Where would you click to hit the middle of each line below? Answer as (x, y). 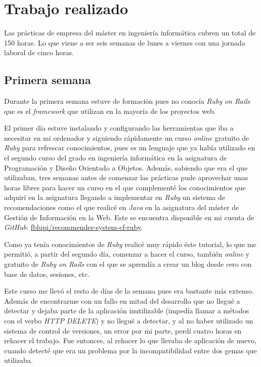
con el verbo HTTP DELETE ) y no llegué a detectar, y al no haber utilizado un (129, 320)
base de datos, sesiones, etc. (47, 274)
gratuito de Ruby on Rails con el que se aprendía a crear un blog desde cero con (128, 264)
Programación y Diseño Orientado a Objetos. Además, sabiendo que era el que (126, 167)
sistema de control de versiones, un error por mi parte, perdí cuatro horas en (123, 330)
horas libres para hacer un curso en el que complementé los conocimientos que (125, 187)
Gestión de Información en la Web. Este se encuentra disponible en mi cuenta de (129, 217)
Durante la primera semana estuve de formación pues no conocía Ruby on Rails (127, 101)
